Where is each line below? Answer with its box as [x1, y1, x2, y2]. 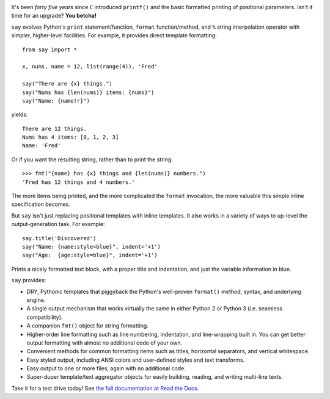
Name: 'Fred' [22, 142, 61, 149]
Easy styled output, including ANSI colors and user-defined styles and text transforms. [26, 356, 245, 364]
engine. [26, 296, 46, 304]
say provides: [11, 277, 46, 284]
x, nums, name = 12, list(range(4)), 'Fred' [22, 63, 158, 70]
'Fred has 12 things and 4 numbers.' [22, 178, 136, 186]
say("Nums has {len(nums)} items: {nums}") [22, 89, 155, 96]
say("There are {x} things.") [22, 80, 113, 87]
